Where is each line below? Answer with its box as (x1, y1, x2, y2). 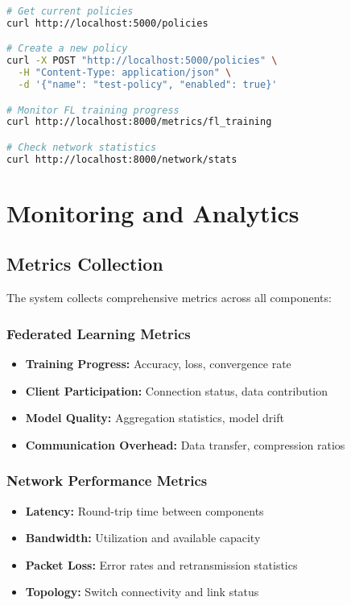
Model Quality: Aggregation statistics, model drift (25, 409, 284, 426)
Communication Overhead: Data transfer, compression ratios (25, 436, 345, 453)
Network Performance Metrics (6, 470, 208, 491)
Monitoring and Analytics (6, 196, 299, 229)
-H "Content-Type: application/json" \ (18, 67, 232, 79)
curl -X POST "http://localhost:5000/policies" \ (6, 55, 278, 67)
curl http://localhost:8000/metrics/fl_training (6, 116, 272, 128)
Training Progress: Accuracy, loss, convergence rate (25, 355, 291, 372)
